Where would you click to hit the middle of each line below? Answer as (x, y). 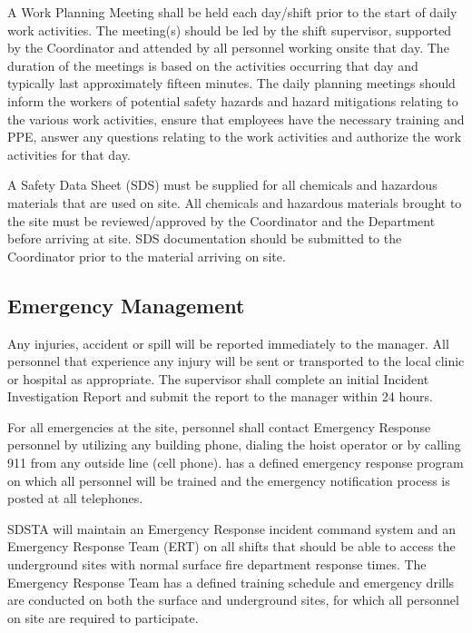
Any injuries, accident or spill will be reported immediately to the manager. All (228, 343)
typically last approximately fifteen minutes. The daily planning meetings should (231, 83)
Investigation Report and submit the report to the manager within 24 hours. (220, 396)
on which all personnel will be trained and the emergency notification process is (229, 480)
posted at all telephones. (75, 498)
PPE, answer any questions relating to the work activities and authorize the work (235, 137)
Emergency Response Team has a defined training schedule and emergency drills (231, 582)
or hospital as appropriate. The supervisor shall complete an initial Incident (218, 378)
